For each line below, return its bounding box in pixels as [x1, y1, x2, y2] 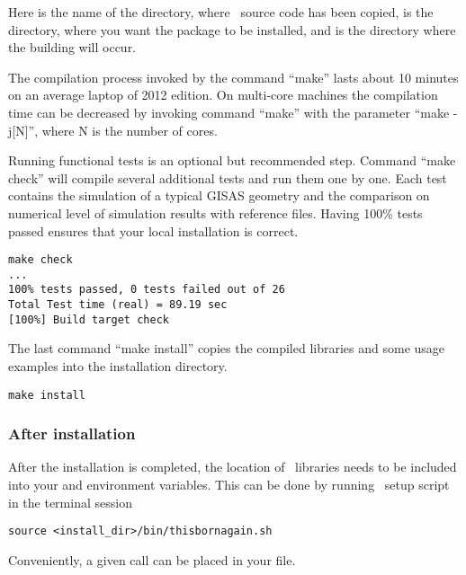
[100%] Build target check [8, 313, 169, 326]
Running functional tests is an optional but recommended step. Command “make [8, 151, 456, 170]
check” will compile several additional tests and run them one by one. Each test [8, 168, 447, 187]
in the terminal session [8, 492, 132, 511]
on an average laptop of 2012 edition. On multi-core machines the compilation [8, 85, 438, 104]
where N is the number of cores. [41, 120, 218, 139]
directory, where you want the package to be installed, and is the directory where [8, 20, 456, 39]
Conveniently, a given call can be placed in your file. [8, 550, 296, 569]
